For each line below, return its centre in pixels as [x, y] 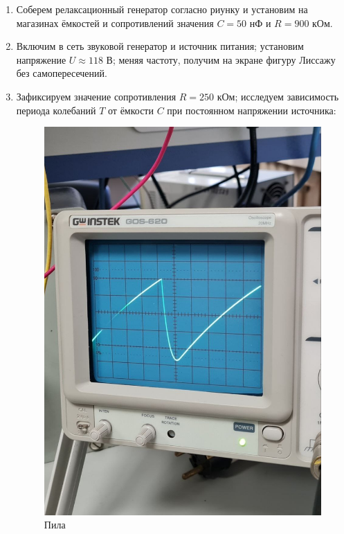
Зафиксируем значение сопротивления [96, 96]
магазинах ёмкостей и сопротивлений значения [115, 23]
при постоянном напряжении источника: [252, 110]
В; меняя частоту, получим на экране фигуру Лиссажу [221, 59]
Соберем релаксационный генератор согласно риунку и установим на [162, 9]
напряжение [41, 59]
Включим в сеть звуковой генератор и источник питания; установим [160, 46]
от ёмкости [131, 110]
